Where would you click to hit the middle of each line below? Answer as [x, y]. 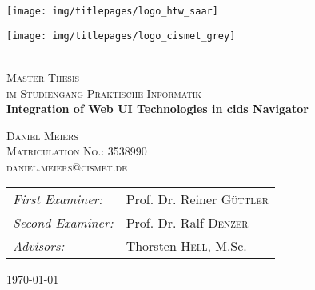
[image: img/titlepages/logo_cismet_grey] [121, 36]
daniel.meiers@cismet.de [67, 166]
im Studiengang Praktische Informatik [104, 93]
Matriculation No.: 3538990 [77, 151]
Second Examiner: [63, 223]
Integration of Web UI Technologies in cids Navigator [157, 109]
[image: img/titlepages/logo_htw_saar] [112, 11]
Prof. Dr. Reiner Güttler [197, 199]
